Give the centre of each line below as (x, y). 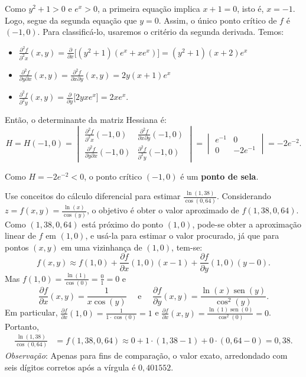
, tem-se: (187, 247)
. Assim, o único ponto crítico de (218, 20)
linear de (20, 235)
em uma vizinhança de (102, 247)
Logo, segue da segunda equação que (71, 20)
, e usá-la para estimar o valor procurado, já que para (182, 235)
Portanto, (22, 326)
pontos (17, 247)
